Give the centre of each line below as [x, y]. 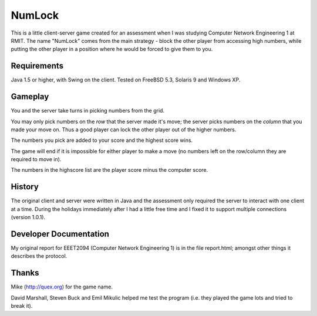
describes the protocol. [39, 256]
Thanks [25, 273]
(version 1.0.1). [28, 218]
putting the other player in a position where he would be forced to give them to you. [112, 49]
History [25, 187]
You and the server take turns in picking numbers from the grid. [87, 111]
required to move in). [36, 159]
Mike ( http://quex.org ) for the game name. [62, 287]
